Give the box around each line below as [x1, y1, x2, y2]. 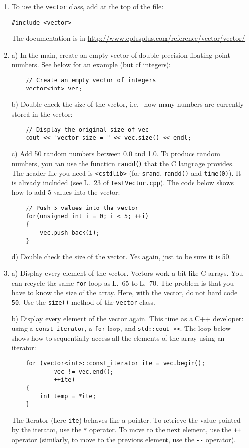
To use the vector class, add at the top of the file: [11, 1, 164, 11]
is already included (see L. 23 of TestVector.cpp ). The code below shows [11, 177, 234, 187]
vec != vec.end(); [54, 368, 114, 375]
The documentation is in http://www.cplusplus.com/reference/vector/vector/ [11, 33, 245, 43]
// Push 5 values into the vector [26, 205, 138, 212]
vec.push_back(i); [40, 229, 100, 237]
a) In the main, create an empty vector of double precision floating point [11, 49, 230, 60]
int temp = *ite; [40, 392, 96, 400]
